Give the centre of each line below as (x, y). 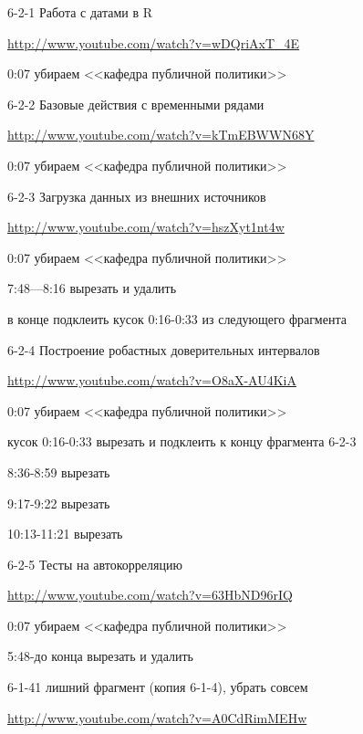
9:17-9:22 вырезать (59, 503)
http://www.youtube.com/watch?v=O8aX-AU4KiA (152, 380)
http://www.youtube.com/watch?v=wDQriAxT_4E (154, 42)
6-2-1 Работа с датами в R (80, 12)
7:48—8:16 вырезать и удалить (92, 288)
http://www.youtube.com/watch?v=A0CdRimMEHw (157, 717)
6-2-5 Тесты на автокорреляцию (95, 564)
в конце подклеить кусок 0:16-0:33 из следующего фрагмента (177, 318)
